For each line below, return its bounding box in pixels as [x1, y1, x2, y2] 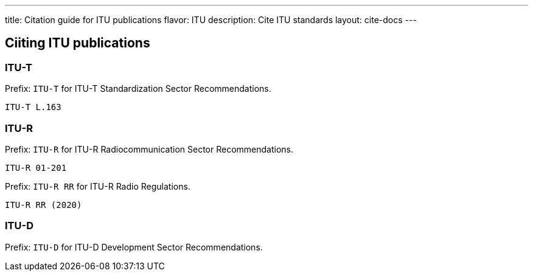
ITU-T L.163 [5, 102, 61, 112]
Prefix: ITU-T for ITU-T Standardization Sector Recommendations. [5, 83, 271, 94]
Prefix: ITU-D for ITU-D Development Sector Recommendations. [5, 241, 263, 252]
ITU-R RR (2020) [5, 199, 82, 210]
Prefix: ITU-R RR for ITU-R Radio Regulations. [5, 181, 190, 191]
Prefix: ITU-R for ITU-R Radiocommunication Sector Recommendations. [5, 143, 293, 154]
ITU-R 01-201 [5, 162, 67, 173]
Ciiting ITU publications [5, 35, 150, 51]
